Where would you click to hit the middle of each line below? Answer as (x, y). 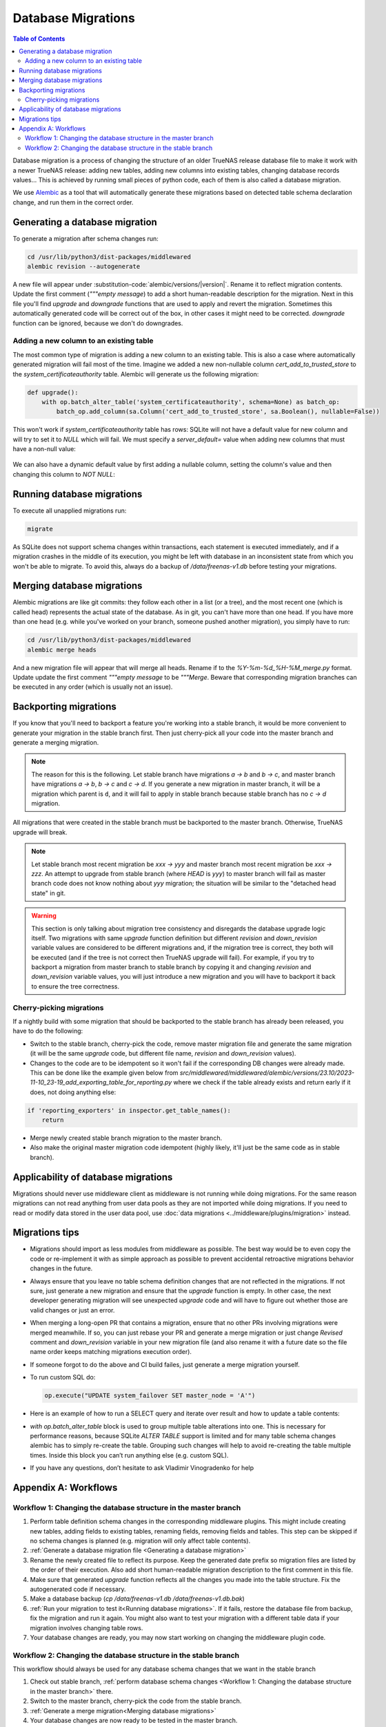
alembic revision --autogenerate (84, 267)
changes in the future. (61, 1268)
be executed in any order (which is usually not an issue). (93, 687)
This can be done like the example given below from (104, 1072)
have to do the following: (48, 1031)
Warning (44, 916)
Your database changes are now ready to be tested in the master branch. (134, 1720)
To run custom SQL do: (63, 1377)
